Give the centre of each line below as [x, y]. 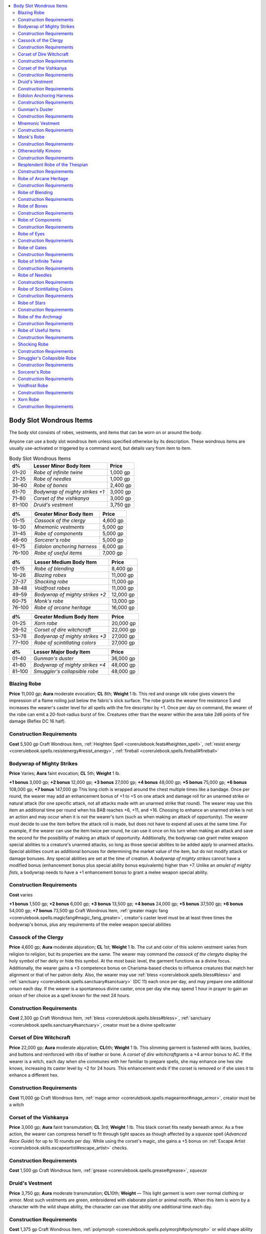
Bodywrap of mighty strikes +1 [69, 492]
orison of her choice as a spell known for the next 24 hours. [70, 996]
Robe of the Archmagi [40, 316]
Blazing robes [50, 575]
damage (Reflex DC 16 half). [37, 721]
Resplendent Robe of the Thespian [53, 164]
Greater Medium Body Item [66, 617]
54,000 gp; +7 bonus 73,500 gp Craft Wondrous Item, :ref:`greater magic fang [89, 911]
